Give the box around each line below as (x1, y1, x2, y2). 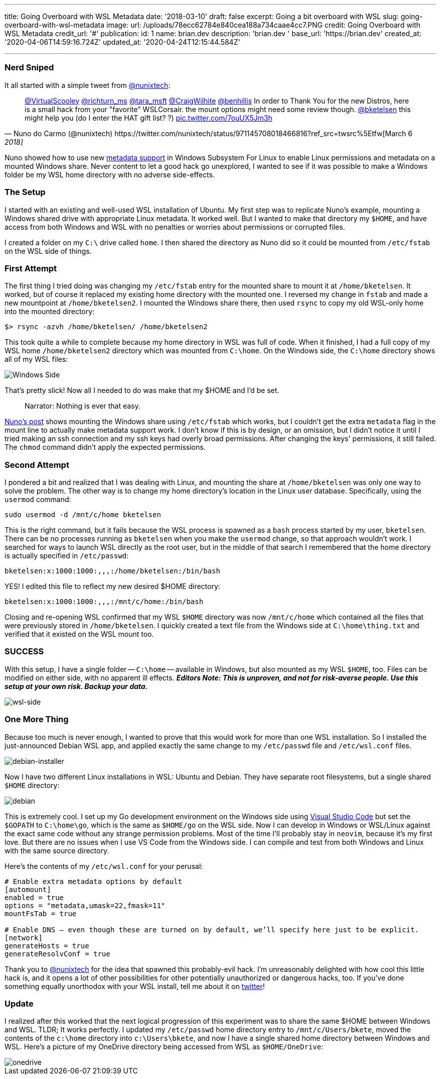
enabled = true (5, 893, 64, 902)
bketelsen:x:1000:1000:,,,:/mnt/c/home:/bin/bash (5, 598, 204, 606)
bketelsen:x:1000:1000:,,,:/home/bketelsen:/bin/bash (5, 567, 220, 575)
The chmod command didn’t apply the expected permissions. (5, 443, 206, 452)
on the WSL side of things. (5, 246, 92, 255)
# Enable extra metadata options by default (5, 877, 183, 886)
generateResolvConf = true (5, 949, 110, 958)
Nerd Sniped (5, 62, 54, 73)
